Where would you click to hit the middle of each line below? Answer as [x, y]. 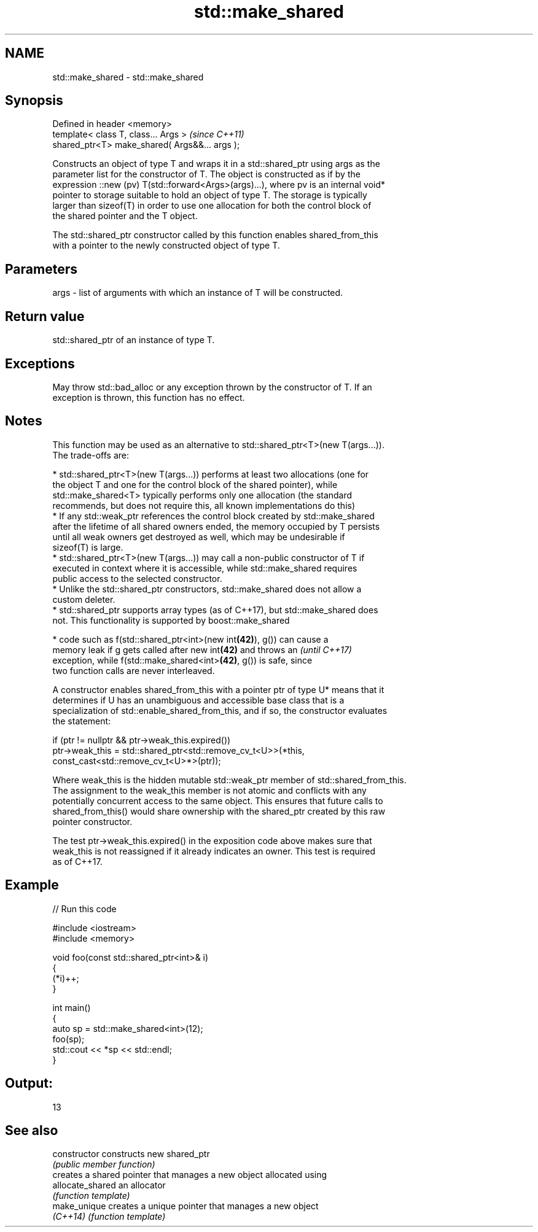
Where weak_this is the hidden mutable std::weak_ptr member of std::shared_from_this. [229, 780]
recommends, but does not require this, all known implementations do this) [204, 505]
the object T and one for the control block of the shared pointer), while [195, 484]
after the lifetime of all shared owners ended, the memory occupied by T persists [216, 526]
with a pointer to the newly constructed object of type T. [166, 246]
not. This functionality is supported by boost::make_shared [171, 620]
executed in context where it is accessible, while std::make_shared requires [205, 568]
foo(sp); [68, 1039]
